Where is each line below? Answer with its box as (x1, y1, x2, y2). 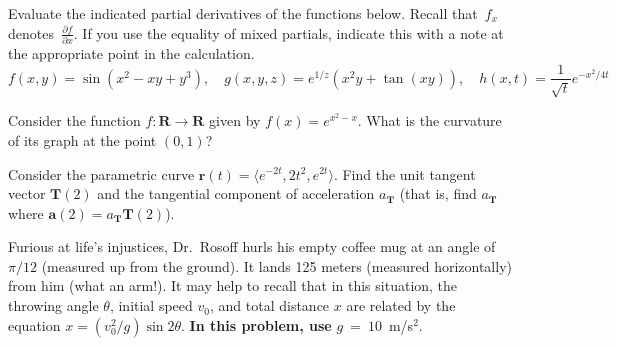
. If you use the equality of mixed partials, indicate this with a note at (73, 22, 504, 43)
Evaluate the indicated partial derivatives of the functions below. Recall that (8, 3, 478, 23)
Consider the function (8, 110, 141, 131)
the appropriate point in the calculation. (8, 42, 255, 63)
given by (209, 110, 261, 131)
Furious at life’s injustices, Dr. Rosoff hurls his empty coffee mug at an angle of (8, 236, 496, 257)
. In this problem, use (181, 314, 332, 335)
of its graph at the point (8, 129, 157, 150)
